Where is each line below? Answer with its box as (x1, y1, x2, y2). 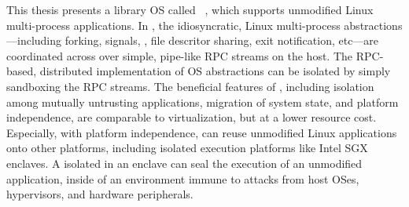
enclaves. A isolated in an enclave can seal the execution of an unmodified (6, 154, 363, 171)
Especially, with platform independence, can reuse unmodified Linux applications (6, 124, 397, 140)
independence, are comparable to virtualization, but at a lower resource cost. (6, 109, 377, 125)
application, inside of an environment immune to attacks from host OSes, (6, 170, 359, 187)
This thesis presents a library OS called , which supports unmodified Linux (6, 2, 374, 17)
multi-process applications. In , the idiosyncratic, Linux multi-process (6, 16, 341, 33)
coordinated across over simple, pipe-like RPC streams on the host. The (6, 47, 353, 64)
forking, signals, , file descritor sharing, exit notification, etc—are (64, 32, 379, 49)
